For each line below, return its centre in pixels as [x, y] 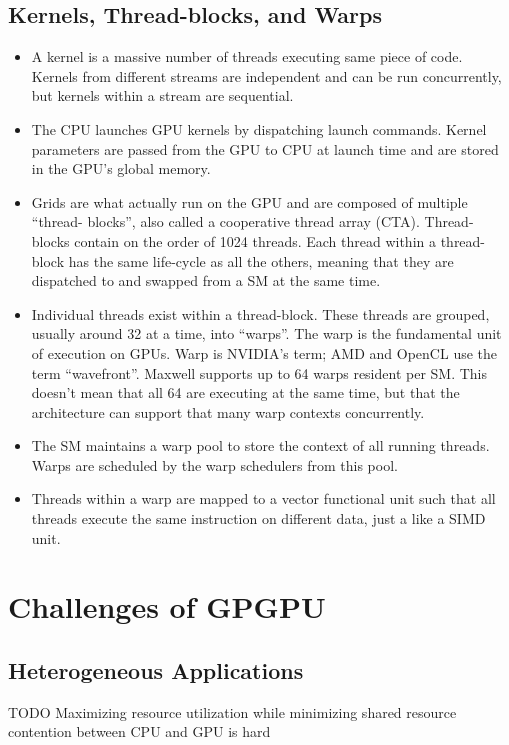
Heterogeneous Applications [156, 670]
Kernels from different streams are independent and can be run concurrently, [266, 75]
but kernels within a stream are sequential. [162, 95]
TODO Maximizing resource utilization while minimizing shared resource [232, 711]
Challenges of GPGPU [167, 606]
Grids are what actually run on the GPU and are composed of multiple [249, 201]
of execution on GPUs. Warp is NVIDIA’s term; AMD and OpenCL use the [264, 352]
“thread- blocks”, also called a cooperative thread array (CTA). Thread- [252, 221]
